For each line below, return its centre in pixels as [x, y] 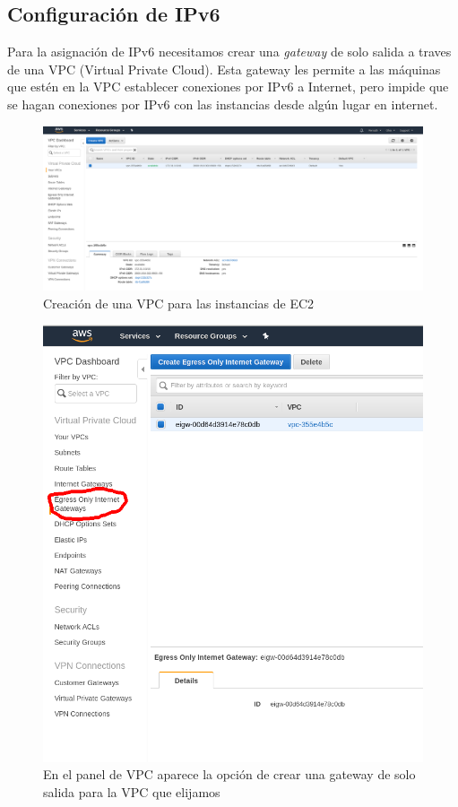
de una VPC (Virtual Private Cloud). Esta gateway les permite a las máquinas [224, 69]
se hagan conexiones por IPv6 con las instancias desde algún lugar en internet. [223, 104]
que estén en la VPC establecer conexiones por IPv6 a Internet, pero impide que [228, 87]
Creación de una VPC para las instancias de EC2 [179, 303]
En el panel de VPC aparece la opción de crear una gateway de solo [229, 774]
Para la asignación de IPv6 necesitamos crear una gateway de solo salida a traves [229, 52]
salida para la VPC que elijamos [132, 791]
